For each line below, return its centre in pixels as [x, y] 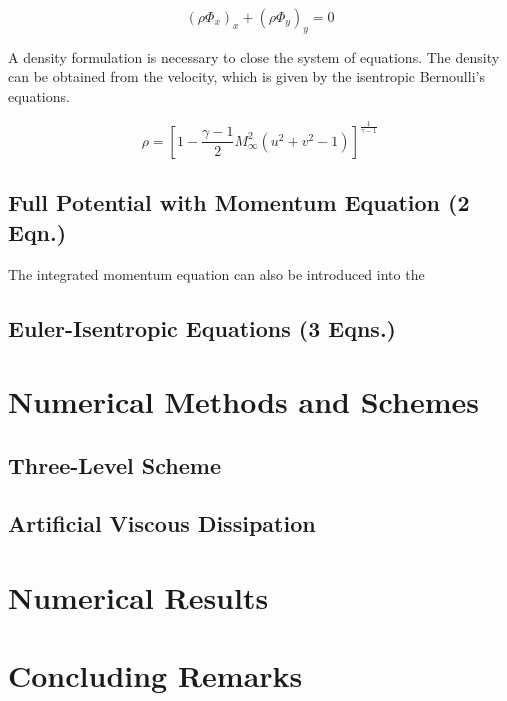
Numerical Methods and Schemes [243, 401]
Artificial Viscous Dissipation [162, 523]
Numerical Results [138, 597]
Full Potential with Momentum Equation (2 [239, 202]
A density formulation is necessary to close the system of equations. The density [254, 56]
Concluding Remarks [155, 675]
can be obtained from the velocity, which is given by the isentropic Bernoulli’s [246, 76]
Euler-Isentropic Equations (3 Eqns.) [202, 327]
